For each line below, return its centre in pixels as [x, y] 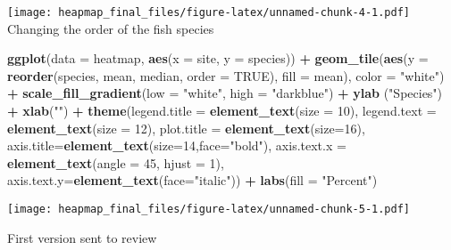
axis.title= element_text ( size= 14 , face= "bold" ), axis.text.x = [177, 145]
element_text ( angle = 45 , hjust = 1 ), [116, 162]
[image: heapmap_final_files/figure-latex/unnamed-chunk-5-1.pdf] [209, 209]
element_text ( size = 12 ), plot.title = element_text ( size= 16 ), [186, 128]
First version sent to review [82, 237]
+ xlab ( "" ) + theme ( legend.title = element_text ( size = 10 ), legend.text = [222, 111]
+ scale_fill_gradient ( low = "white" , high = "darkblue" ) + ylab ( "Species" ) [225, 93]
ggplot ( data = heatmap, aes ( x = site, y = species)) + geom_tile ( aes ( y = [218, 58]
